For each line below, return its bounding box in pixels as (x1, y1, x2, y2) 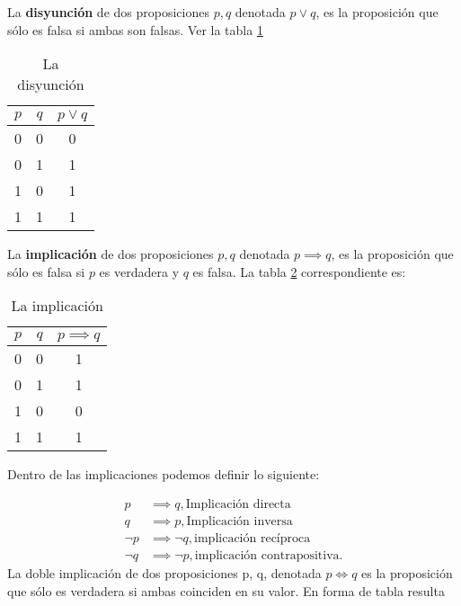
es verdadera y (99, 262, 180, 281)
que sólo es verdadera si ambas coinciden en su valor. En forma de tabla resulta (7, 581, 445, 600)
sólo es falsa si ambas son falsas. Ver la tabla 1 (7, 20, 263, 39)
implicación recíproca (194, 532, 311, 546)
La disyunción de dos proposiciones (7, 3, 209, 21)
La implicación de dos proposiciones (7, 245, 214, 263)
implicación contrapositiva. (194, 549, 343, 563)
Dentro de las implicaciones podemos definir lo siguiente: (7, 465, 320, 484)
